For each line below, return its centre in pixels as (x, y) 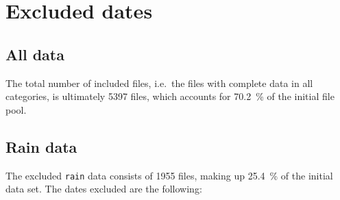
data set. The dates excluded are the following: (104, 189)
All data (35, 54)
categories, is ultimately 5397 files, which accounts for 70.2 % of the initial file (170, 96)
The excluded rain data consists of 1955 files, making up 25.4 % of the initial (169, 175)
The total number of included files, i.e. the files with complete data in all (159, 83)
